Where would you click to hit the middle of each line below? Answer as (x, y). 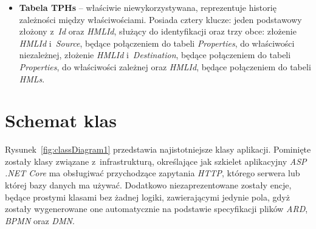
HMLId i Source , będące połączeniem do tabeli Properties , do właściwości (157, 43)
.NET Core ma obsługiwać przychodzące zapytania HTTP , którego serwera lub (153, 173)
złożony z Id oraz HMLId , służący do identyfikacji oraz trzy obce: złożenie (158, 31)
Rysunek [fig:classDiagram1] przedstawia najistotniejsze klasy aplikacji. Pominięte (158, 149)
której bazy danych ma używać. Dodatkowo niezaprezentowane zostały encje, (148, 185)
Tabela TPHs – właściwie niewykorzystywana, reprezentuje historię (148, 7)
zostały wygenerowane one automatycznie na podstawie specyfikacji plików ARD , (156, 209)
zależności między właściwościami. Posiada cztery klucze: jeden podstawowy (160, 19)
